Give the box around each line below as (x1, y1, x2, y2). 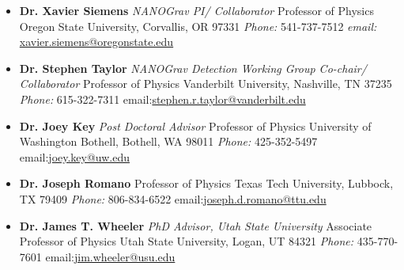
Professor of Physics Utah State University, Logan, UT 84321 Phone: (19, 233, 354, 249)
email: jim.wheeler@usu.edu (45, 248, 176, 264)
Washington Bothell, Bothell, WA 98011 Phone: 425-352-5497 (19, 133, 318, 150)
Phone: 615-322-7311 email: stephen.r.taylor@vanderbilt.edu (19, 90, 306, 107)
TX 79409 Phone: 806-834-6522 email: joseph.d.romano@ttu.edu (19, 190, 327, 207)
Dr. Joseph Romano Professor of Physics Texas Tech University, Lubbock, (19, 175, 394, 192)
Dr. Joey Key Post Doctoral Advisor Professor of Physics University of (19, 117, 372, 134)
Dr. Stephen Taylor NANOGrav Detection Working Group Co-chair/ (19, 59, 367, 76)
